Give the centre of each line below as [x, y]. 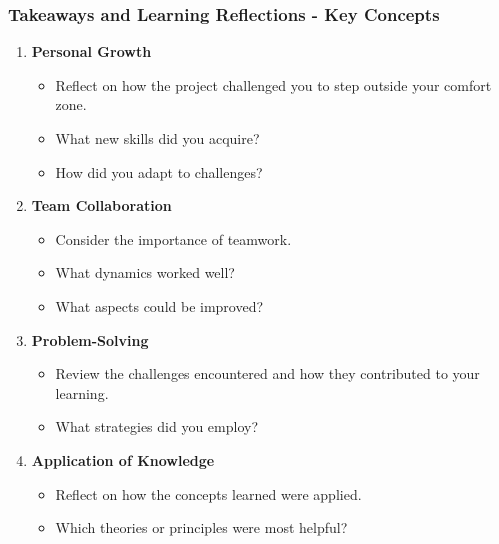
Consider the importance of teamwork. [173, 238]
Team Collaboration [101, 205]
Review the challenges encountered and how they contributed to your [267, 373]
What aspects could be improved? [159, 305]
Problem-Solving [90, 339]
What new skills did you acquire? [157, 138]
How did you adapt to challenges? [159, 171]
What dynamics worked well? [145, 272]
